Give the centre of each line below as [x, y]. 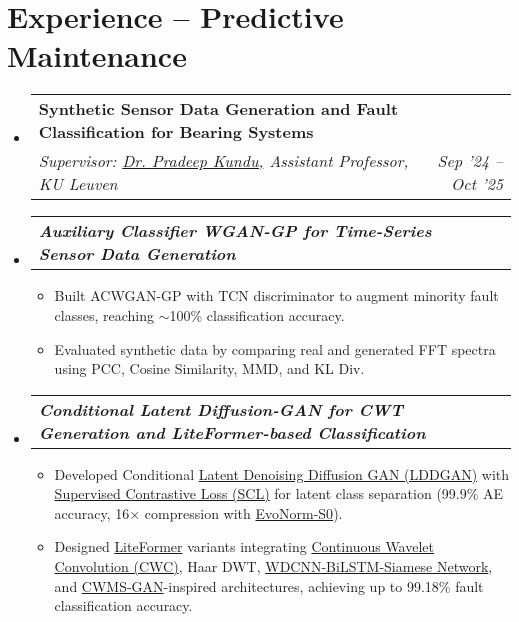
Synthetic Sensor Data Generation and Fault [218, 109]
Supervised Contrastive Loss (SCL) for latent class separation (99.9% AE [279, 493]
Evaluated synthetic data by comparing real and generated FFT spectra [275, 348]
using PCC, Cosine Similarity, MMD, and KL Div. [209, 368]
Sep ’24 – [470, 161]
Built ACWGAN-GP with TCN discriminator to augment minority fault [276, 295]
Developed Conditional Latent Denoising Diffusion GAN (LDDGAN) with [282, 473]
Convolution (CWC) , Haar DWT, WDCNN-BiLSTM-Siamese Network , [273, 566]
